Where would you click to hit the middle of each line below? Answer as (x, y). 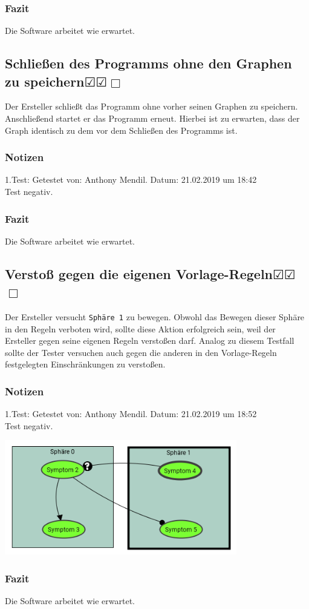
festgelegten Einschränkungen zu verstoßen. (85, 364)
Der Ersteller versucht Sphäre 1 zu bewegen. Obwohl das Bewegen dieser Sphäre (155, 317)
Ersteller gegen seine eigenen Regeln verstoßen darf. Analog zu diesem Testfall (150, 341)
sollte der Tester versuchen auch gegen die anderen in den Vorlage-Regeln (141, 352)
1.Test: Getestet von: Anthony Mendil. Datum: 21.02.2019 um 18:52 (131, 414)
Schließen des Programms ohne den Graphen (148, 63)
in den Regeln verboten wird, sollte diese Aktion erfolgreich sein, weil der (140, 328)
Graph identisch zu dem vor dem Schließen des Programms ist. (121, 130)
